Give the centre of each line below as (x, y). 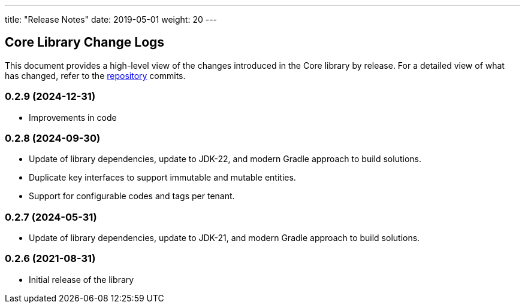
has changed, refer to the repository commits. (95, 75)
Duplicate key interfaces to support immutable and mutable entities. (162, 178)
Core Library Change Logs (85, 42)
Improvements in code (73, 117)
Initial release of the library (82, 279)
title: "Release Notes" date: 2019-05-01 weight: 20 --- (111, 19)
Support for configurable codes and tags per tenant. (132, 196)
